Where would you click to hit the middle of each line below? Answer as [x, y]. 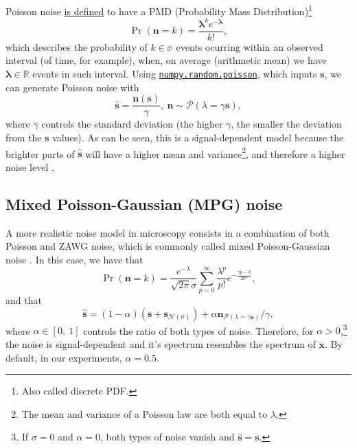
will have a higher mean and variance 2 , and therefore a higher [215, 152]
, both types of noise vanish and [167, 437]
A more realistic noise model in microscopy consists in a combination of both [168, 232]
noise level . [30, 166]
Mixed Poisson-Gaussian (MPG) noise [144, 203]
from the [24, 137]
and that [24, 300]
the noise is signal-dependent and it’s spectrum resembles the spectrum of [161, 344]
